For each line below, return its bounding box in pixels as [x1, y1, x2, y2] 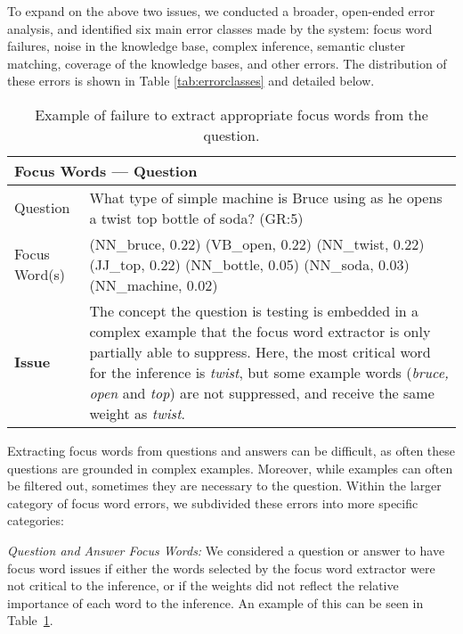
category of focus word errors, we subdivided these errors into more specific [7, 493, 418, 512]
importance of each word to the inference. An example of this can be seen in [7, 593, 424, 612]
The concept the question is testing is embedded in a [89, 300, 419, 321]
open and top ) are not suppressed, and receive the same [89, 382, 435, 403]
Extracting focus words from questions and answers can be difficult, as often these [7, 441, 456, 459]
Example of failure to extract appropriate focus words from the [35, 103, 428, 125]
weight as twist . [89, 402, 185, 424]
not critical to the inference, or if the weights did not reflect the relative [7, 576, 399, 595]
